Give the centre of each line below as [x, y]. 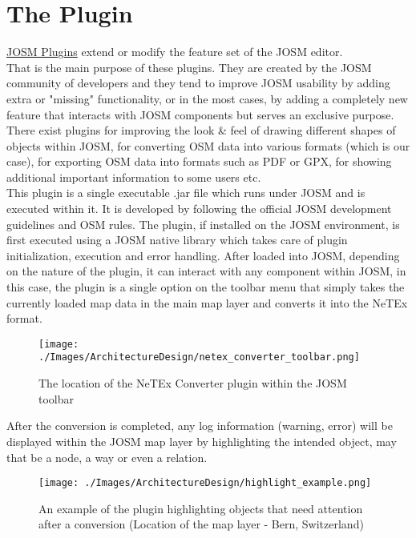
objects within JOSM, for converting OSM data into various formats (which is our [208, 145]
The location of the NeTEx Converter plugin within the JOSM [193, 383]
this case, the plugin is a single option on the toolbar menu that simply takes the [206, 287]
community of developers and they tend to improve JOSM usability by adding [198, 83]
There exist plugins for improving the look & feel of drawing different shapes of [201, 130]
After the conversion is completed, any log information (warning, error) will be [200, 426]
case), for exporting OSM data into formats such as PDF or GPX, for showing [199, 161]
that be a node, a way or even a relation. [107, 457]
